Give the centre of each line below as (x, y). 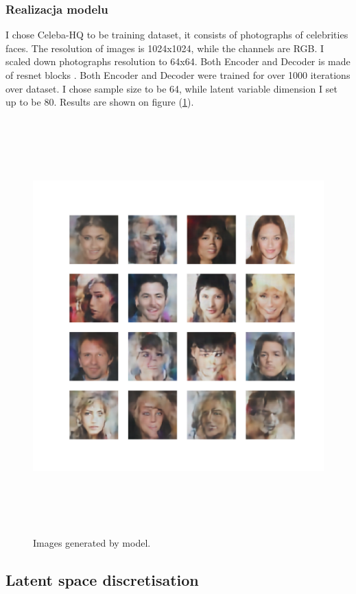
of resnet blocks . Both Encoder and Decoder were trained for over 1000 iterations (178, 75)
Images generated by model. (92, 543)
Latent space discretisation (102, 580)
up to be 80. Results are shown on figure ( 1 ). (100, 102)
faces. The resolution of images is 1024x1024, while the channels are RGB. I (165, 48)
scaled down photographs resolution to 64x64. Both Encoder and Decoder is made (178, 61)
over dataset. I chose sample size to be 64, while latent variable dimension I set (171, 88)
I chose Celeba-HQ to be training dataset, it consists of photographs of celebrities (177, 35)
